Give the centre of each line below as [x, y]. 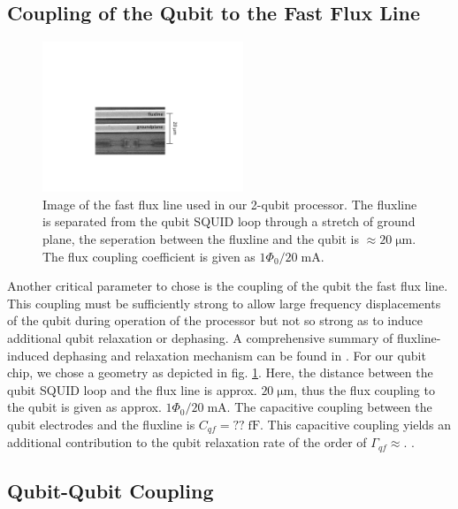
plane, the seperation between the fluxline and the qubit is [201, 239]
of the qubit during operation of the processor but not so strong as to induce [215, 320]
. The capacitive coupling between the [329, 407]
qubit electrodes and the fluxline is [101, 424]
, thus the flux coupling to [364, 389]
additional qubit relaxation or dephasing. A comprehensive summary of [200, 338]
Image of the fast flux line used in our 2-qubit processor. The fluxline [230, 204]
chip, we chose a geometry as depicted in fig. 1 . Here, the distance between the [220, 372]
